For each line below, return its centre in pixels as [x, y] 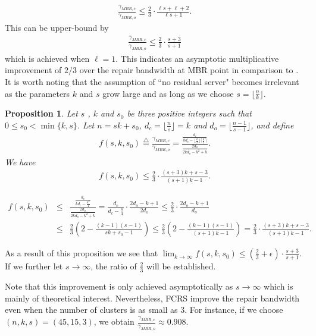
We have [20, 161]
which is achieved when [47, 58]
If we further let [34, 266]
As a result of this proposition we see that [82, 253]
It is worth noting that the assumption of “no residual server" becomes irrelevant [152, 81]
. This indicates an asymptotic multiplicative [197, 58]
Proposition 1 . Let [41, 113]
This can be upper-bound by [57, 28]
